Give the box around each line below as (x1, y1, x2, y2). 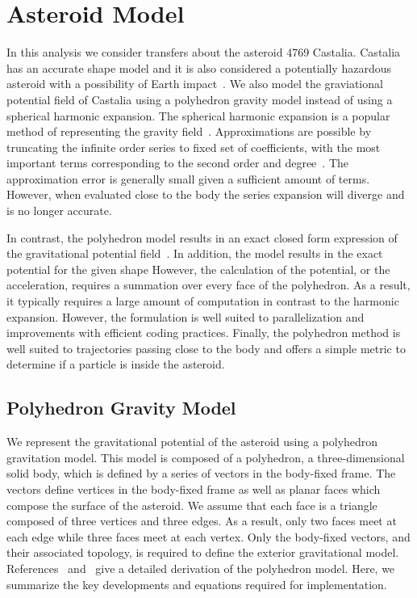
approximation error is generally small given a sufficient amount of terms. (6, 170, 370, 187)
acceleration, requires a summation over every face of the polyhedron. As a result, (6, 276, 411, 293)
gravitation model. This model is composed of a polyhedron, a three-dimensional (6, 448, 405, 465)
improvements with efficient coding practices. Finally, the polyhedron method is (6, 324, 401, 341)
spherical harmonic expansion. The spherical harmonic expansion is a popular (6, 107, 390, 124)
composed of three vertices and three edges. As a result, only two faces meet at (6, 512, 397, 529)
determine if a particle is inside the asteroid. (6, 356, 225, 373)
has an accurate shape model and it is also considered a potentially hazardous (6, 59, 391, 76)
